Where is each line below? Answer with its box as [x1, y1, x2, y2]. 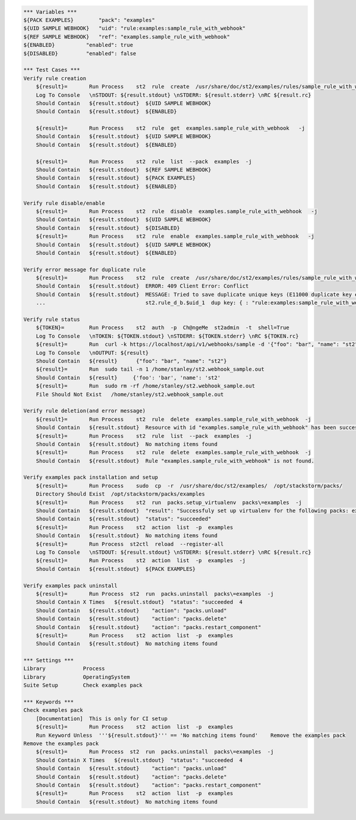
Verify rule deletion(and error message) [23, 408, 146, 414]
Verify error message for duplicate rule [23, 266, 146, 273]
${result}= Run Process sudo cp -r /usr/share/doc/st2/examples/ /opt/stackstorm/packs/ [36, 482, 343, 489]
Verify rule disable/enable [23, 200, 105, 206]
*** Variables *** [23, 8, 77, 15]
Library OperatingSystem [23, 673, 131, 680]
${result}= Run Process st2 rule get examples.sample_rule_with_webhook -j [36, 125, 306, 132]
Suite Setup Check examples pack [23, 682, 142, 689]
